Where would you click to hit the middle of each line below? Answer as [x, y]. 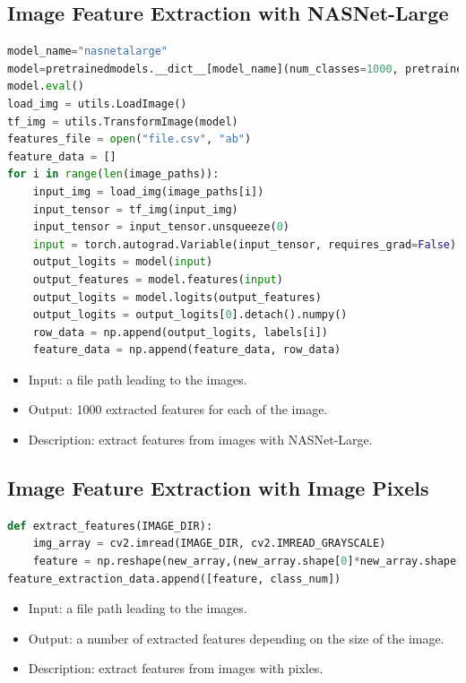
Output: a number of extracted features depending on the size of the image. [236, 638]
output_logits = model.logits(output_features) [177, 297]
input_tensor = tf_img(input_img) [135, 209]
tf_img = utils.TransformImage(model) [123, 121]
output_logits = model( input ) [123, 262]
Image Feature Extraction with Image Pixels [218, 488]
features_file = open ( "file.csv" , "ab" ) [129, 139]
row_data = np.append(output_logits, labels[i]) [180, 332]
